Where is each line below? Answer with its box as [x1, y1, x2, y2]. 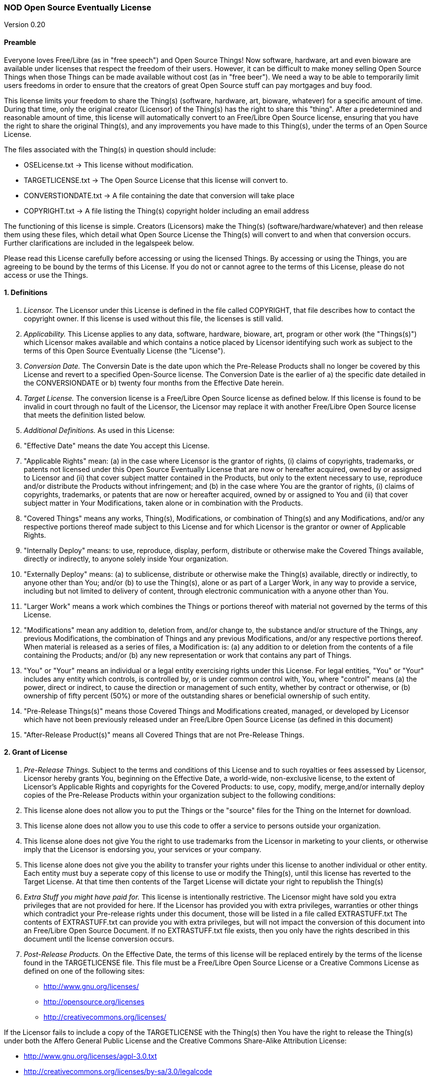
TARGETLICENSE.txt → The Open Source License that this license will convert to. [24, 175, 288, 184]
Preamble [4, 38, 36, 46]
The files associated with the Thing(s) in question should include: [4, 145, 216, 154]
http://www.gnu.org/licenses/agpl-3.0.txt [24, 1052, 157, 1061]
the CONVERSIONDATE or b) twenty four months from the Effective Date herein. [24, 378, 284, 387]
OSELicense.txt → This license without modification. [24, 160, 194, 169]
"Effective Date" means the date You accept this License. [24, 441, 210, 450]
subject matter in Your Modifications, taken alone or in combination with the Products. [24, 498, 303, 507]
